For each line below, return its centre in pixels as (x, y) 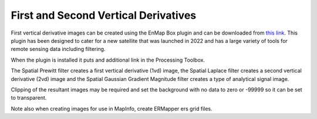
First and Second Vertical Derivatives (104, 15)
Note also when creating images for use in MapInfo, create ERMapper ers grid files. (112, 108)
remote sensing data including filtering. (58, 49)
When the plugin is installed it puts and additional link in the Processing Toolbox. (108, 60)
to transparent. (29, 98)
